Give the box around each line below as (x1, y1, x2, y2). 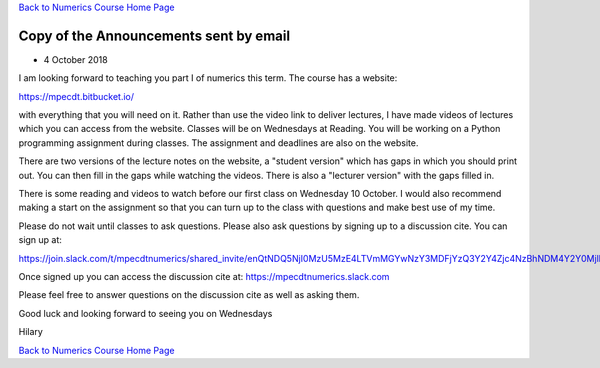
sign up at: (18, 234, 62, 246)
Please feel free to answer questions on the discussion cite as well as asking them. (18, 289, 360, 301)
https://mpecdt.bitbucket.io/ (18, 90, 135, 102)
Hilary (18, 326, 44, 338)
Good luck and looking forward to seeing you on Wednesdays (18, 307, 273, 319)
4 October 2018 (43, 53, 109, 65)
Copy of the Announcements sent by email (18, 27, 290, 44)
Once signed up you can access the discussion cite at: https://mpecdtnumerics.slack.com (18, 270, 390, 282)
